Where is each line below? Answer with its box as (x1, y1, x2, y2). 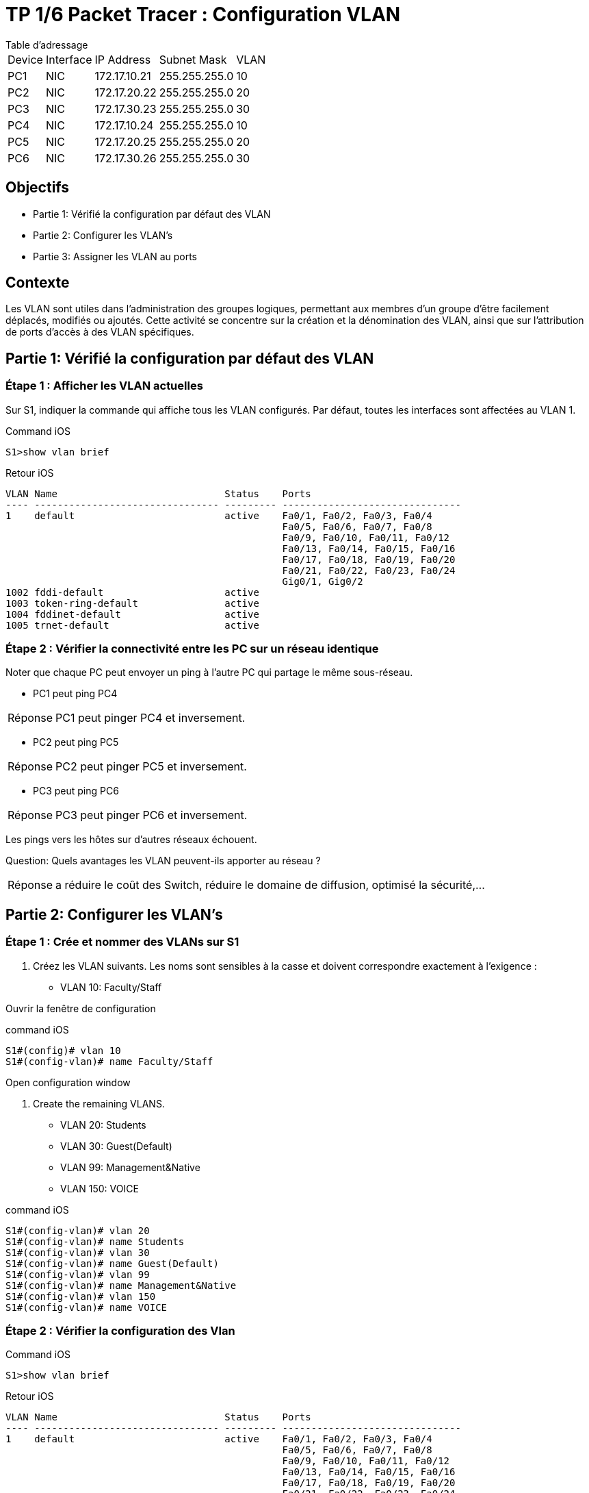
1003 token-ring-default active (5, 597, 259, 609)
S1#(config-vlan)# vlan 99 (5, 1268, 150, 1280)
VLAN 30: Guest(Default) (60, 1140, 172, 1152)
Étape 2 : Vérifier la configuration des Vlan (5, 1324, 235, 1338)
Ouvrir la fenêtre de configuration (5, 1002, 156, 1014)
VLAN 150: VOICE (60, 1182, 139, 1194)
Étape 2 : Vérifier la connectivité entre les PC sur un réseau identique (5, 642, 379, 656)
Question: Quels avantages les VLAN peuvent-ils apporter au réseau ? (5, 855, 321, 867)
